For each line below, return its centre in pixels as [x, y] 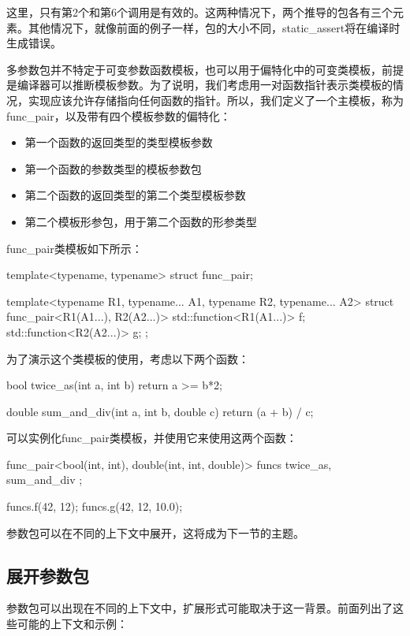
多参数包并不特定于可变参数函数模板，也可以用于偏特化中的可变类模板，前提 [205, 69]
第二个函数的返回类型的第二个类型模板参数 [135, 195]
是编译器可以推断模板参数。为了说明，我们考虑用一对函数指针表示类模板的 [199, 85]
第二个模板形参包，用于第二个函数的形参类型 [141, 221]
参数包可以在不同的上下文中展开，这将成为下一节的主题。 [155, 532]
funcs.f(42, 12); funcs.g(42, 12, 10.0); [95, 506]
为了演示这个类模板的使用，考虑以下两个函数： [128, 358]
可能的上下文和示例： [72, 624]
